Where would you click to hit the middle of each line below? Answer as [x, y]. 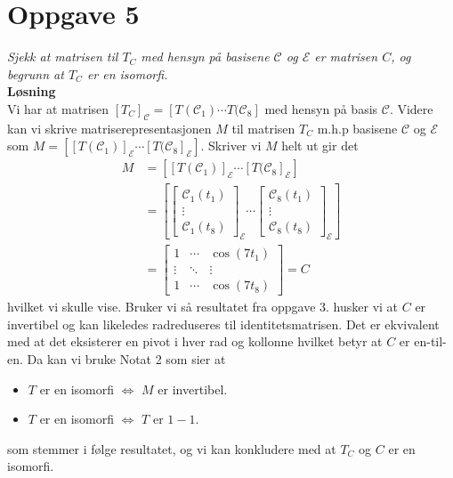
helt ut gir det [320, 146]
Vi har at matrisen [58, 108]
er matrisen [346, 57]
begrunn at [36, 73]
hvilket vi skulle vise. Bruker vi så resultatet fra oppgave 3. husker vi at [203, 307]
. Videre [411, 108]
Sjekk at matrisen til [63, 57]
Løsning [32, 91]
